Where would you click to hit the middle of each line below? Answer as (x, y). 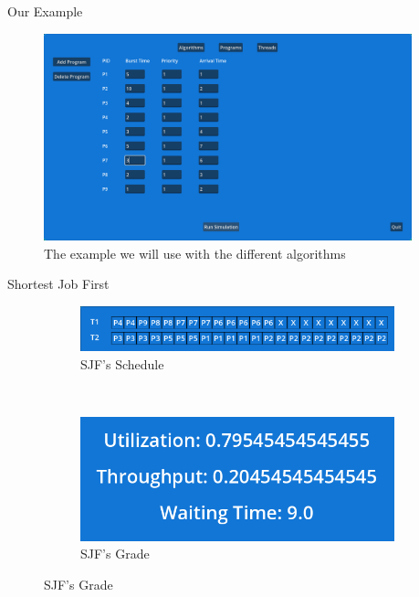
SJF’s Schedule (122, 363)
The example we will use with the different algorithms (195, 253)
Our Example (45, 11)
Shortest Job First (58, 284)
